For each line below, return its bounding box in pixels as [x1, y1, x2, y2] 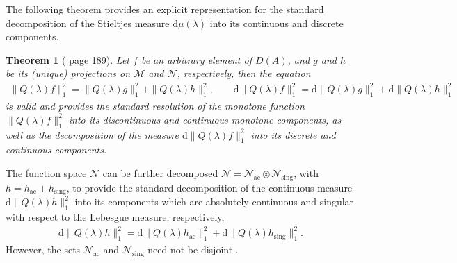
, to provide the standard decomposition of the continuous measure [66, 180, 353, 194]
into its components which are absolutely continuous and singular [74, 194, 354, 209]
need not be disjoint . [147, 242, 239, 257]
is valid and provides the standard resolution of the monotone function [6, 99, 305, 113]
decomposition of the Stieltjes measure [6, 15, 170, 30]
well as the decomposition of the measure [6, 127, 179, 142]
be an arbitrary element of [141, 52, 252, 67]
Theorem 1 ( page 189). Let [6, 52, 130, 67]
